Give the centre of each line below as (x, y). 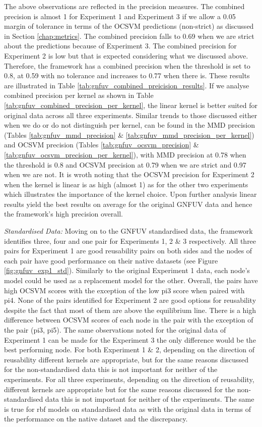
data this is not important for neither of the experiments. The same (150, 399)
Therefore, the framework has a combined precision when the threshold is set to (127, 65)
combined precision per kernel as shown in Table (79, 95)
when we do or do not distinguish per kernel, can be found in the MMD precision (130, 125)
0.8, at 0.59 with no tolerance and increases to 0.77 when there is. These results (127, 75)
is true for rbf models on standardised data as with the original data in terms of (127, 409)
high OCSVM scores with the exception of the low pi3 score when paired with (124, 290)
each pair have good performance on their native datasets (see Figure (111, 260)
